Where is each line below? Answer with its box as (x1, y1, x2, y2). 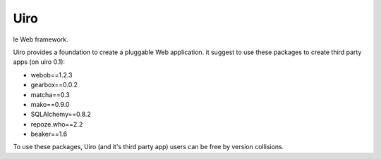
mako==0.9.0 (30, 100, 70, 108)
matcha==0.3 (30, 90, 71, 98)
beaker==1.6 (30, 130, 68, 139)
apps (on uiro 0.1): (13, 58, 66, 66)
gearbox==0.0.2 (30, 81, 78, 89)
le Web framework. (13, 35, 68, 44)
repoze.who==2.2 (30, 120, 83, 128)
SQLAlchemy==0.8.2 (30, 110, 92, 119)
